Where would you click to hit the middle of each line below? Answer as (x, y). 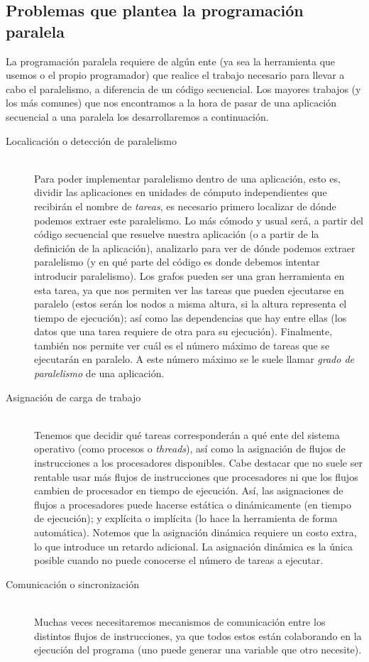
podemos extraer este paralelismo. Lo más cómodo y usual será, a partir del (199, 220)
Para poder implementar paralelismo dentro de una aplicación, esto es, (187, 178)
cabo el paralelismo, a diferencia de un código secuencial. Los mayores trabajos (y (183, 88)
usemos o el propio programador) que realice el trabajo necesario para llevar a (175, 75)
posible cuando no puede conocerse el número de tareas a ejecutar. (179, 560)
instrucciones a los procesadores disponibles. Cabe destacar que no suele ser (198, 463)
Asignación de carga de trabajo (73, 397)
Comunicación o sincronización (72, 584)
